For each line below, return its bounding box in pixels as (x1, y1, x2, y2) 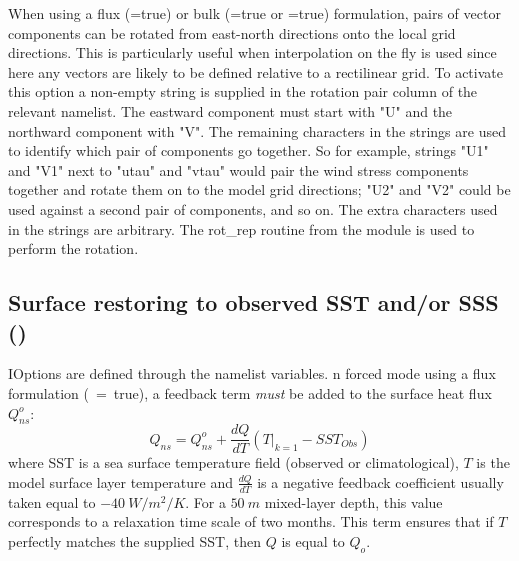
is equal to (281, 530, 345, 551)
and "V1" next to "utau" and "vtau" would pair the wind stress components (8, 159, 469, 180)
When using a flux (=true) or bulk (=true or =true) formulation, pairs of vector (8, 3, 501, 23)
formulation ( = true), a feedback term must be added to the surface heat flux (8, 382, 492, 403)
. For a (185, 491, 226, 512)
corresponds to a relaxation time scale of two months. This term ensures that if (8, 511, 494, 532)
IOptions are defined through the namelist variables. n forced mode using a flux (8, 363, 496, 384)
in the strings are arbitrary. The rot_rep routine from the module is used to (8, 218, 475, 239)
